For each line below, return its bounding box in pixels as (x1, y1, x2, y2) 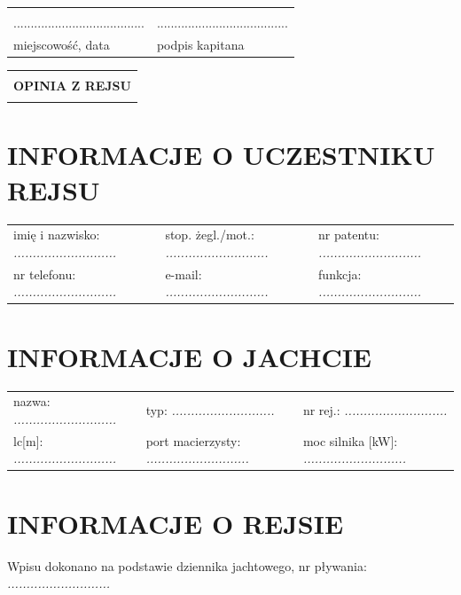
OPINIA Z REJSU (13, 75, 131, 94)
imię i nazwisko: (13, 225, 100, 244)
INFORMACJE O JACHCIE (7, 338, 372, 374)
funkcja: (318, 264, 362, 283)
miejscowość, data (13, 35, 110, 53)
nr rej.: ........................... (302, 401, 448, 419)
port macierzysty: (145, 431, 241, 450)
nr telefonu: (13, 264, 76, 283)
